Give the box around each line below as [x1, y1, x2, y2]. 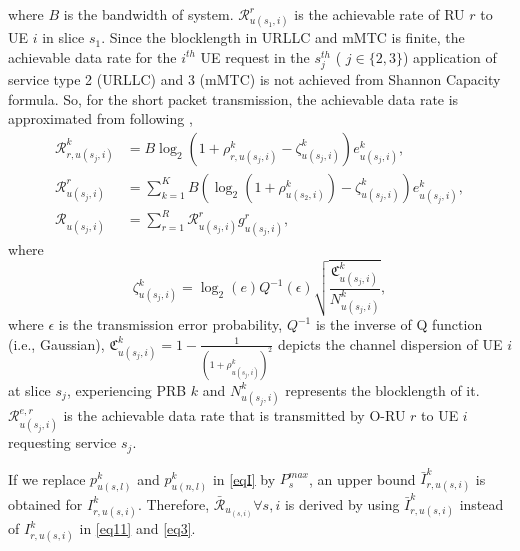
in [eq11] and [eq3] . [79, 518, 196, 539]
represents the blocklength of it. [285, 379, 480, 400]
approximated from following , [8, 108, 193, 129]
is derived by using [284, 493, 400, 514]
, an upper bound [308, 468, 416, 489]
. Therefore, [137, 493, 210, 514]
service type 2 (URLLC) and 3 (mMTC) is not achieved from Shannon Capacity [8, 68, 501, 89]
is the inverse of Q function [315, 314, 483, 335]
